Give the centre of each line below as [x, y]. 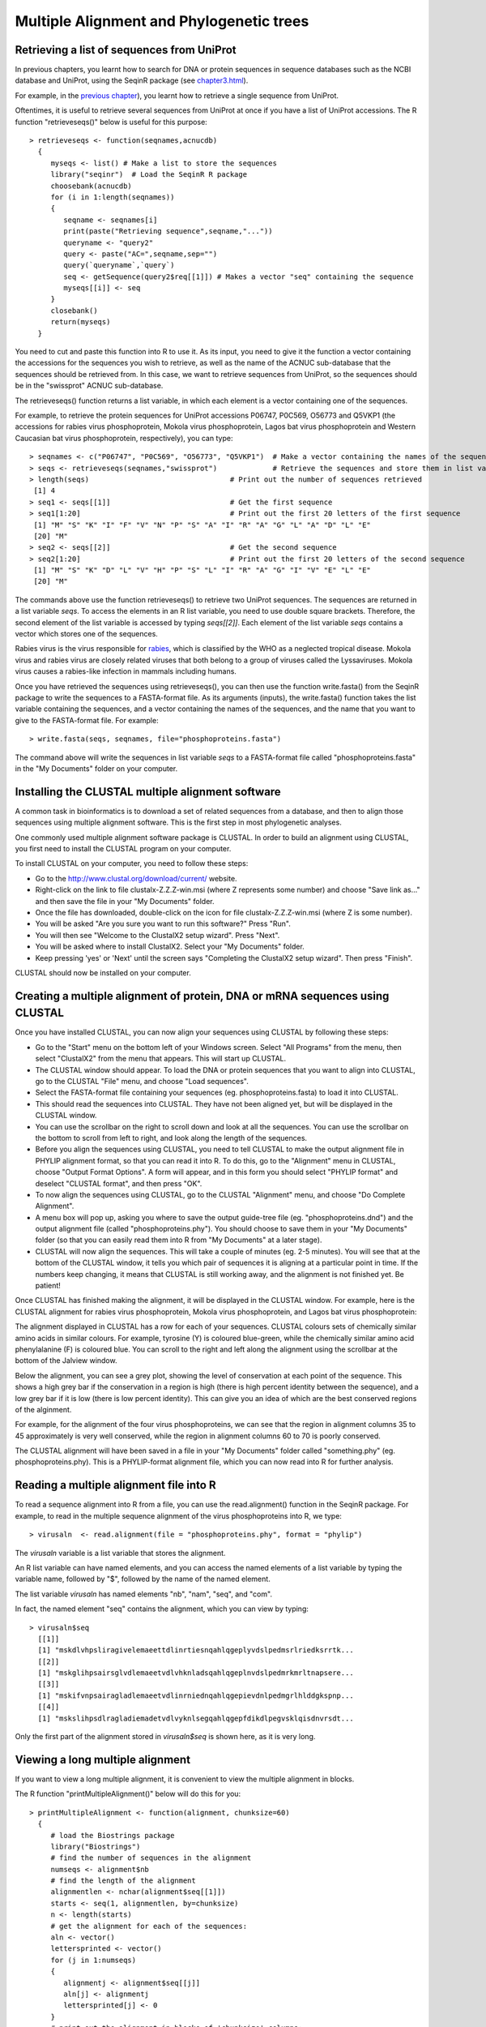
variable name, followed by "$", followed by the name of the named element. [143, 1579]
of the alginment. [43, 1409]
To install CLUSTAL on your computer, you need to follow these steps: [132, 864]
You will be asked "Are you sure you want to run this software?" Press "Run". [163, 924]
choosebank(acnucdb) [92, 186]
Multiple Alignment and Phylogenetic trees [162, 21]
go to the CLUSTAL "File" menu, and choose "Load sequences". [142, 1081]
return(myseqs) [81, 322]
